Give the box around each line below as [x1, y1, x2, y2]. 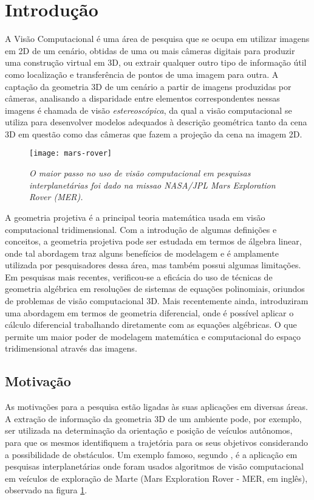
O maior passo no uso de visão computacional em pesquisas [29, 167, 251, 179]
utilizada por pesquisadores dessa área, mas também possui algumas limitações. [5, 259, 301, 271]
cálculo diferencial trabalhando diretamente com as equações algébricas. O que [5, 318, 297, 331]
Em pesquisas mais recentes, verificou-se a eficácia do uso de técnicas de [5, 270, 273, 283]
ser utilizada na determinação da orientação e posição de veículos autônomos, [5, 424, 293, 437]
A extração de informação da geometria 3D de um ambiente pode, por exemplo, [5, 412, 302, 425]
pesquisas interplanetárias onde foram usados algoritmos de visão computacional [5, 460, 304, 473]
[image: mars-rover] [29, 149, 112, 158]
